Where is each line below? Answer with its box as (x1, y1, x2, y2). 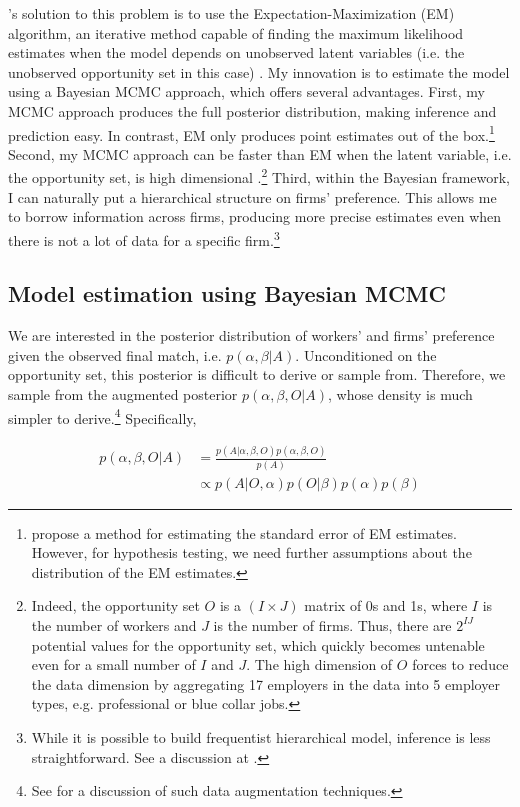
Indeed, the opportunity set (31, 595, 200, 616)
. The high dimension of (246, 654, 393, 675)
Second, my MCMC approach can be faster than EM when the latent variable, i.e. (8, 143, 512, 164)
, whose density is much (327, 384, 473, 405)
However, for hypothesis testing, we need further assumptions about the (31, 542, 472, 563)
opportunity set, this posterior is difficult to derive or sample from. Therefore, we (8, 364, 506, 385)
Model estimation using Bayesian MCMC (8, 278, 446, 309)
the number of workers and (31, 614, 197, 635)
